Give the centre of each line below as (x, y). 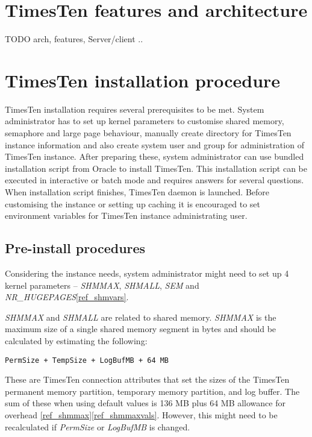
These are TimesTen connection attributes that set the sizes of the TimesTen (147, 379)
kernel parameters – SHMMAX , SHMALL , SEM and (102, 285)
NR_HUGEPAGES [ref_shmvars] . (67, 297)
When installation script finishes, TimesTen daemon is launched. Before (137, 192)
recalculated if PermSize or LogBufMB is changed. (98, 426)
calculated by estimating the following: (76, 340)
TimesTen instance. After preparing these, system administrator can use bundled (154, 156)
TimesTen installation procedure (143, 80)
